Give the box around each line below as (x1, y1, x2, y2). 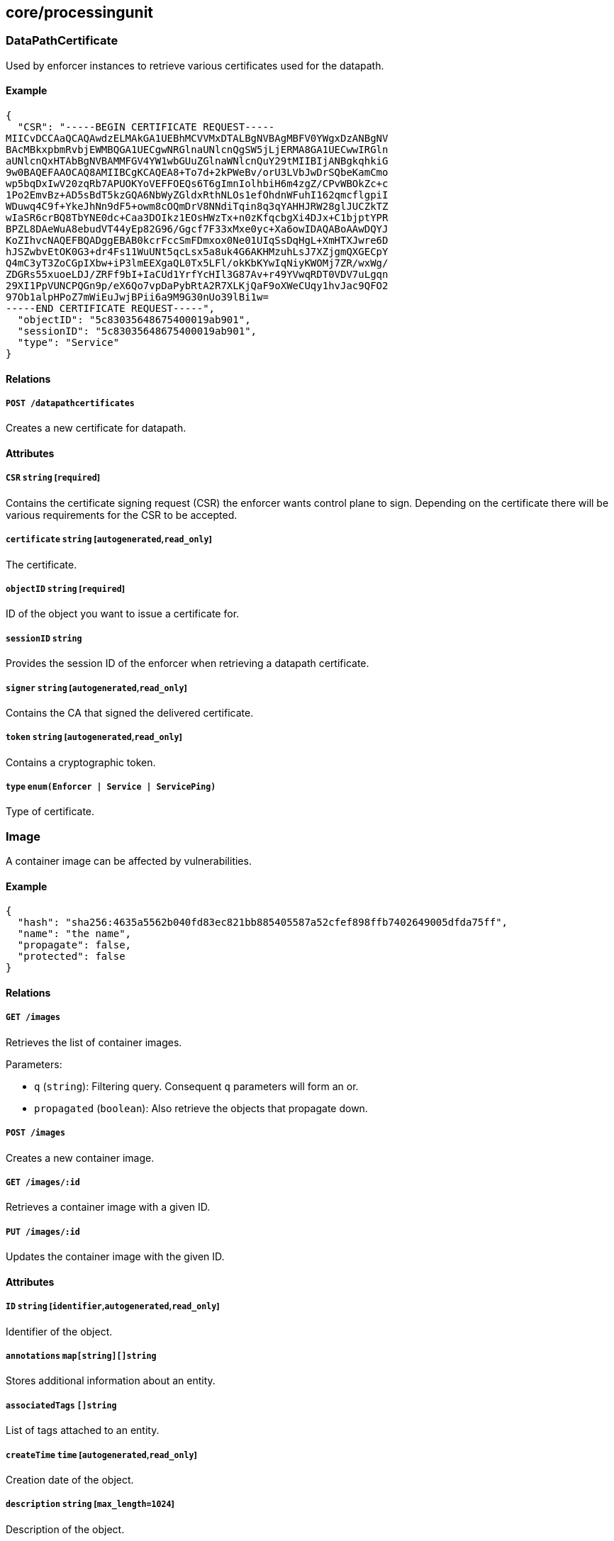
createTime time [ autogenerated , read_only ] (6, 1450, 197, 1460)
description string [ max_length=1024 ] (6, 1499, 174, 1510)
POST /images (6, 1128, 65, 1138)
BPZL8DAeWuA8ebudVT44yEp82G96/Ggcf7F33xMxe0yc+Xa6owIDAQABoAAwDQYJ (6, 223, 389, 235)
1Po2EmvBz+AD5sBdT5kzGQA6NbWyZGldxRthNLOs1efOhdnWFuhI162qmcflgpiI (6, 189, 389, 201)
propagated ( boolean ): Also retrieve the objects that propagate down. (34, 1102, 368, 1114)
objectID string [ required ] (6, 583, 125, 594)
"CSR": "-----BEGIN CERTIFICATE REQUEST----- (17, 121, 275, 133)
